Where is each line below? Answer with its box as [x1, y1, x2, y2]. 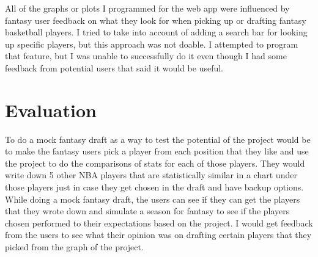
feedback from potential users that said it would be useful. [5, 61, 224, 74]
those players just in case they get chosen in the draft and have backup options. [5, 181, 304, 194]
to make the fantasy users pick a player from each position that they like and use [5, 145, 309, 157]
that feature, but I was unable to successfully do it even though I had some [5, 49, 287, 62]
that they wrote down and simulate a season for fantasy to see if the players [5, 205, 290, 217]
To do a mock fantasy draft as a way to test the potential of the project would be [5, 132, 311, 145]
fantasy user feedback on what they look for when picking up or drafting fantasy [5, 13, 306, 26]
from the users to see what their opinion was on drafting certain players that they [5, 228, 312, 241]
